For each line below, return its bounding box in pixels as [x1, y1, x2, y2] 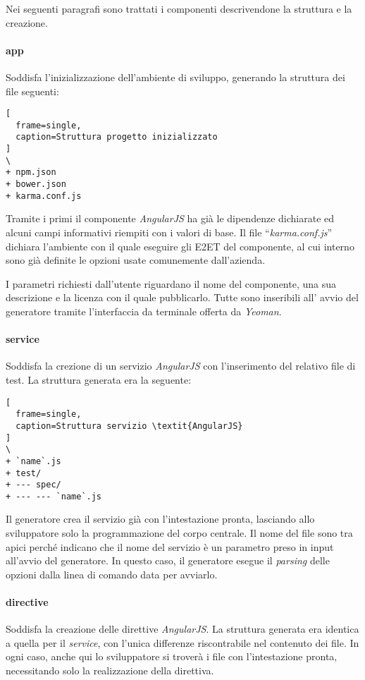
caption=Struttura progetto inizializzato [16, 132, 218, 142]
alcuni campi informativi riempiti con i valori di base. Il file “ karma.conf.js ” [6, 225, 333, 240]
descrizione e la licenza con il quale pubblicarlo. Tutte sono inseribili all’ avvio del [6, 290, 359, 305]
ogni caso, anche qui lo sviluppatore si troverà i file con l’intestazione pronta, [6, 649, 338, 664]
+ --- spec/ [6, 480, 61, 490]
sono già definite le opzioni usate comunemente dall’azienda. [6, 253, 266, 267]
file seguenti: [6, 83, 59, 98]
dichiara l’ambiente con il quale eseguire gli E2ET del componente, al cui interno [6, 238, 354, 253]
